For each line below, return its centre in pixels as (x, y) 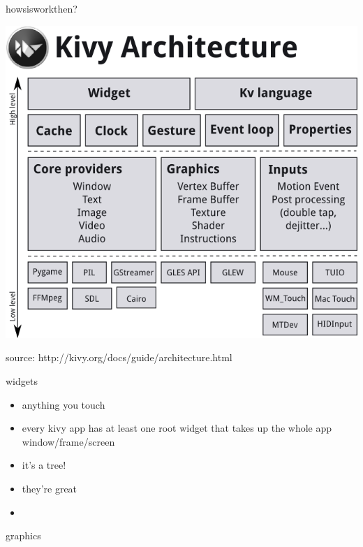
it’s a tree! (44, 465)
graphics (23, 535)
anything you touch (64, 404)
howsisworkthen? (42, 8)
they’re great (50, 488)
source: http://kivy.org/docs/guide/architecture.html (119, 357)
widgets (22, 380)
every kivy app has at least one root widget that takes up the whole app (177, 428)
